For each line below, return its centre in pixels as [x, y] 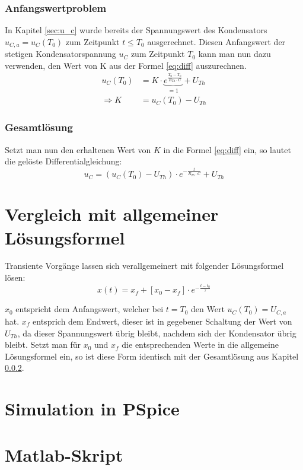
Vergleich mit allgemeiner [112, 214]
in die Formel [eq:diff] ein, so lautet [227, 149]
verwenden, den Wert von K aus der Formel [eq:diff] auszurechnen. [126, 65]
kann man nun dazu [235, 54]
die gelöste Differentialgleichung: [63, 161]
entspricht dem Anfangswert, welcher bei [90, 309]
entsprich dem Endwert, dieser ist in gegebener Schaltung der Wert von [162, 321]
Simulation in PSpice [92, 409]
